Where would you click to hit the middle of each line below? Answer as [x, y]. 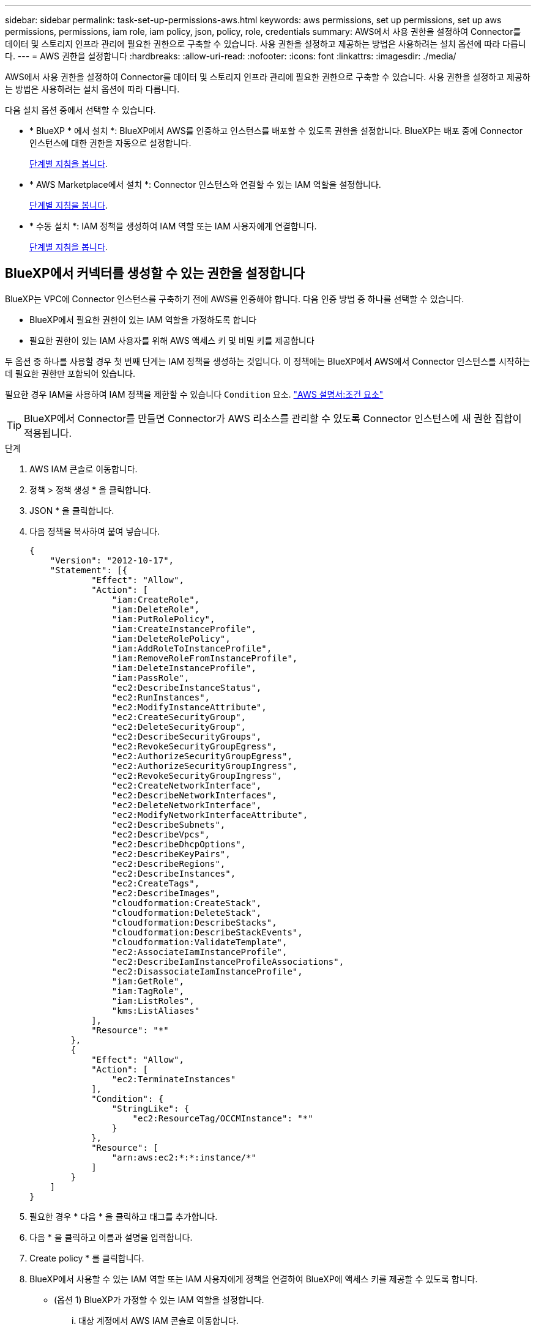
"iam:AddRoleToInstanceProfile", [192, 648]
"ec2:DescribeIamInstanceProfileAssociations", [228, 961]
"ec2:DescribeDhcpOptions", [179, 844]
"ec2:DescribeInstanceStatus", [187, 687]
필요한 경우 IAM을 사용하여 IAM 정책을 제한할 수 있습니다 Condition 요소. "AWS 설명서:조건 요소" [194, 394]
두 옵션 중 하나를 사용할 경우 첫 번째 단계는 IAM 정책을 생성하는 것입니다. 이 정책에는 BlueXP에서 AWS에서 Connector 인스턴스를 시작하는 [268, 361]
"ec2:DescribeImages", [166, 893]
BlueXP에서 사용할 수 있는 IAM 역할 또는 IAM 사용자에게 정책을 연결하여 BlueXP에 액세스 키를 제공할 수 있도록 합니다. [254, 1279]
